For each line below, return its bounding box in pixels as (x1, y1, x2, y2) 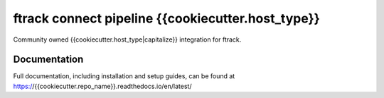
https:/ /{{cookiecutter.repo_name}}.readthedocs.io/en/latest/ (13, 82, 192, 90)
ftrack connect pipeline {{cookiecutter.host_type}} (13, 11, 320, 26)
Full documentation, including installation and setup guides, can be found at (13, 72, 235, 80)
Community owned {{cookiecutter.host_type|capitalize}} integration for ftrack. (13, 35, 242, 44)
